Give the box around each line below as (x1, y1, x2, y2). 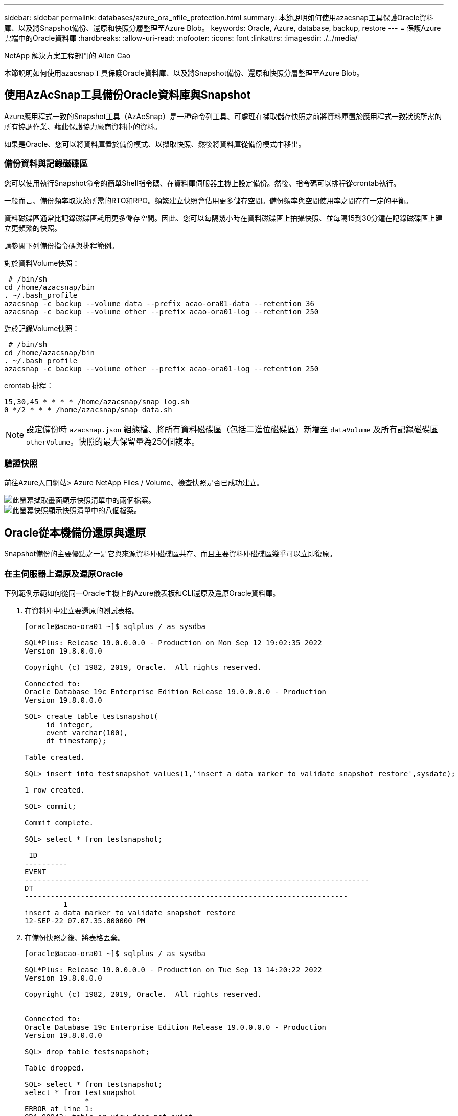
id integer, (46, 720, 94, 729)
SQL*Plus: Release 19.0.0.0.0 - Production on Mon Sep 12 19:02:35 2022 (25, 638, 322, 647)
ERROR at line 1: (25, 1104, 94, 1113)
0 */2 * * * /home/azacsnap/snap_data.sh (4, 405, 172, 414)
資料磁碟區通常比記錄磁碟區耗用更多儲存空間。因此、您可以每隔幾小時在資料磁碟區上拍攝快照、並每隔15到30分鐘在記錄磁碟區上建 (4, 213, 443, 222)
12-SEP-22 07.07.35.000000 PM (25, 916, 146, 925)
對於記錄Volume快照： (4, 323, 80, 333)
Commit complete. (25, 818, 94, 827)
